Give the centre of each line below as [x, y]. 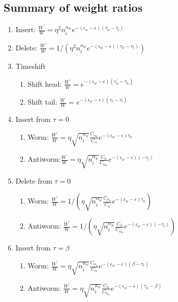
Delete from [34, 180]
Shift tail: [42, 102]
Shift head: [45, 83]
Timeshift [31, 66]
